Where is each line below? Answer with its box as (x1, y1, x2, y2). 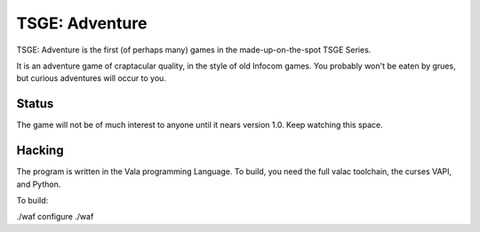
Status (16, 96, 54, 111)
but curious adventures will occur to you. (16, 73, 166, 84)
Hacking (16, 143, 64, 158)
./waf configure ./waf (16, 212, 94, 222)
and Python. (16, 179, 61, 189)
